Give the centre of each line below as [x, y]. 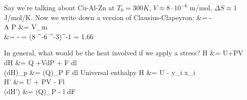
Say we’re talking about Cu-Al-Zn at [59, 7]
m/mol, [201, 7]
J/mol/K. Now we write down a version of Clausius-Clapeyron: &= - [108, 17]
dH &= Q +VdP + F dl [41, 62]
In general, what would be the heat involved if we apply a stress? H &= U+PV [124, 53]
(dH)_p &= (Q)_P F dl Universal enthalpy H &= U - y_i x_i [100, 72]
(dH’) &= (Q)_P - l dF [40, 91]
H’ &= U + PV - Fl [34, 82]
